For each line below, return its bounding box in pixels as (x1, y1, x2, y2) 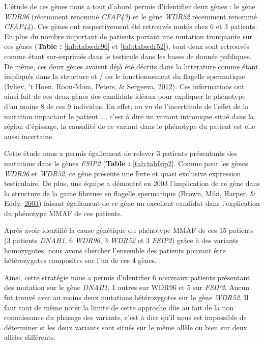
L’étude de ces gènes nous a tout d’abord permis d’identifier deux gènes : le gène (4, 1, 255, 11)
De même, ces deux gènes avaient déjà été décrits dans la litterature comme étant (4, 61, 258, 71)
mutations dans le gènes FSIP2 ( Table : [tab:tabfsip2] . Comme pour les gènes (4, 157, 248, 168)
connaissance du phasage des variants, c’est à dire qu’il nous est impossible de (4, 312, 247, 323)
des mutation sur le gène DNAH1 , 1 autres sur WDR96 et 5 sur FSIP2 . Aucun (4, 282, 250, 293)
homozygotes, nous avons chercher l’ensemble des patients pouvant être (4, 245, 226, 255)
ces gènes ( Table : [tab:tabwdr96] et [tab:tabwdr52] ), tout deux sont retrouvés (4, 41, 250, 51)
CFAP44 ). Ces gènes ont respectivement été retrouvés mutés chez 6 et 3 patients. (4, 21, 257, 32)
